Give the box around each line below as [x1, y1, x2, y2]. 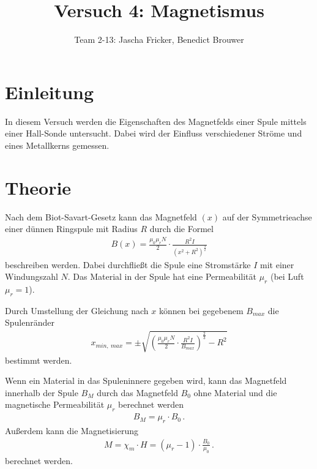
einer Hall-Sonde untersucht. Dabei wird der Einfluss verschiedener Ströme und [5, 127, 302, 140]
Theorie [5, 174, 72, 200]
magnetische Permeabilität [5, 398, 105, 411]
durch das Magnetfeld [97, 386, 178, 399]
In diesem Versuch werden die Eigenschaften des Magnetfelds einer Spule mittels [5, 114, 307, 127]
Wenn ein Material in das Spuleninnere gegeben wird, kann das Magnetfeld [5, 374, 287, 387]
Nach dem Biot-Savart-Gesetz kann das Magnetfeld [5, 210, 197, 223]
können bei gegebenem [158, 304, 244, 317]
